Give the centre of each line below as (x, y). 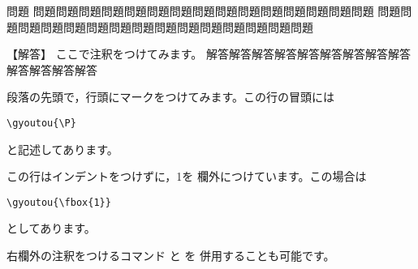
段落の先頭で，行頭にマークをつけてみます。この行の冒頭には (171, 97)
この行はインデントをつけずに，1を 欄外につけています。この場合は (187, 176)
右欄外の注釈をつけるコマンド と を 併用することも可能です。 (171, 256)
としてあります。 (51, 228)
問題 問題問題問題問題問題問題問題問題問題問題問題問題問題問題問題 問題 (204, 11)
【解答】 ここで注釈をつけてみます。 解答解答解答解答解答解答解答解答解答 (209, 54)
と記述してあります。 (62, 149)
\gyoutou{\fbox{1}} (59, 202)
